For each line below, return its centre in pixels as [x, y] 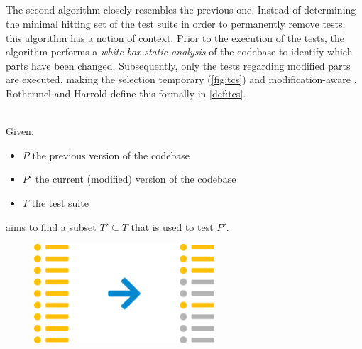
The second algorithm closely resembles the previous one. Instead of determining [181, 10]
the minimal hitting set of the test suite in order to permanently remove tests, [176, 23]
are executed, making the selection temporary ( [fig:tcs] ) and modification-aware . [181, 79]
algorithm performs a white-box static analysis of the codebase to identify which [179, 52]
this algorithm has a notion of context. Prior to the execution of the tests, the [175, 37]
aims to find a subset [51, 226]
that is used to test [172, 226]
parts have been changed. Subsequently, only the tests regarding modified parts [178, 65]
